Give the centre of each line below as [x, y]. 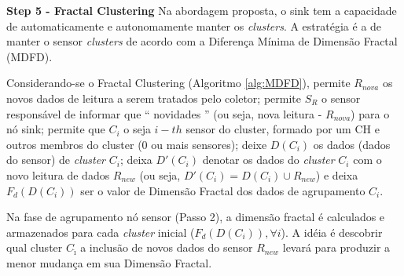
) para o [370, 113]
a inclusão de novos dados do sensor [167, 247]
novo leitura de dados [58, 174]
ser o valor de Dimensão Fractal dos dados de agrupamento [223, 190]
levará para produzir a [336, 247]
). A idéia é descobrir [332, 232]
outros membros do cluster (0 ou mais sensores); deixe [137, 144]
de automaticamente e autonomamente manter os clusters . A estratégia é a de [194, 25]
